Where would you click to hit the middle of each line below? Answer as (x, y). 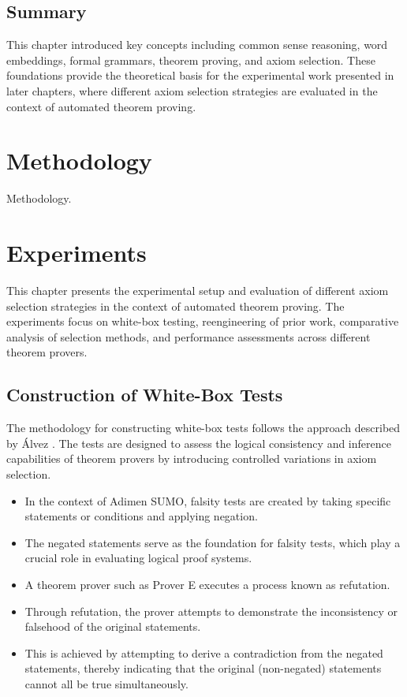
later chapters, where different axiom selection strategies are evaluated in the (192, 90)
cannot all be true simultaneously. (106, 683)
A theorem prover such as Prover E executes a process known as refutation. (207, 584)
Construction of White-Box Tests (145, 395)
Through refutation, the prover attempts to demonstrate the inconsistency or (211, 611)
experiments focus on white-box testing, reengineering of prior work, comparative (203, 321)
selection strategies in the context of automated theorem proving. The (175, 306)
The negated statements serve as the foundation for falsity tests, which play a (213, 542)
